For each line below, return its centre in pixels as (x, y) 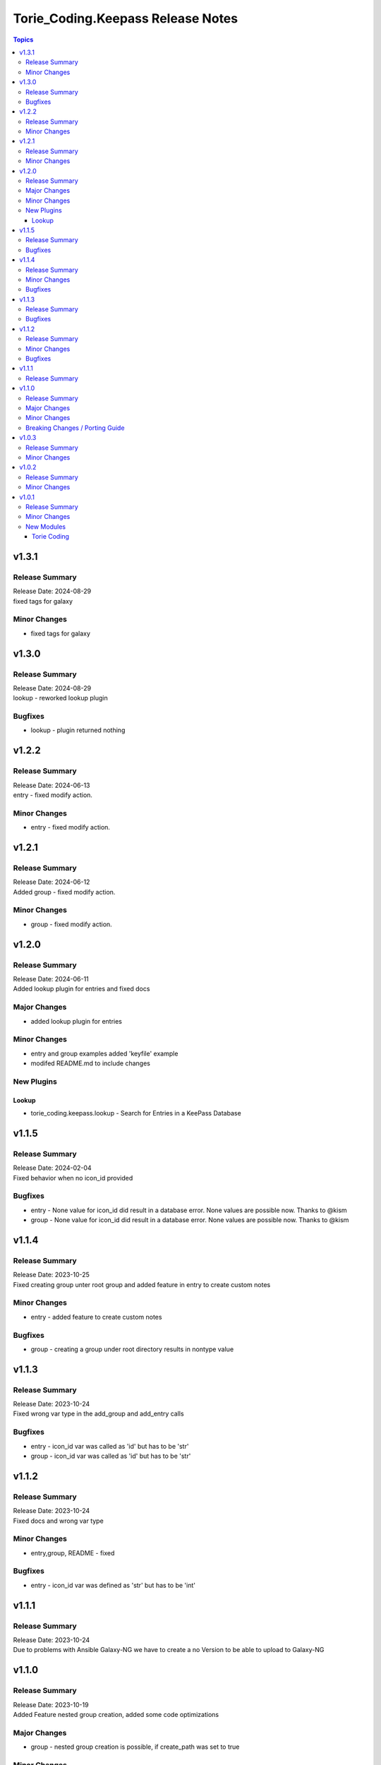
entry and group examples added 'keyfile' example (104, 1053)
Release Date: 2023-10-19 (51, 1704)
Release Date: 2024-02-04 (52, 1168)
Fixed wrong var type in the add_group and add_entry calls (98, 1414)
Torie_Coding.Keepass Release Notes (126, 18)
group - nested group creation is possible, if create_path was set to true (135, 1747)
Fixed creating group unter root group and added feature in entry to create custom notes (142, 1284)
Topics (23, 40)
